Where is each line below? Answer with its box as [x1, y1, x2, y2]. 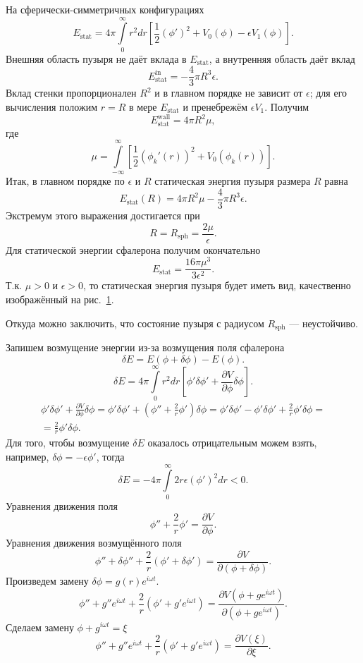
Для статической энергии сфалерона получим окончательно [6, 242, 261, 257]
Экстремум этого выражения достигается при [6, 207, 200, 222]
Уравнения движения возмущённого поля [6, 535, 182, 550]
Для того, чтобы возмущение [6, 435, 130, 450]
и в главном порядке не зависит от [154, 85, 303, 100]
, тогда [96, 449, 125, 464]
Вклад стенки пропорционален [6, 85, 137, 100]
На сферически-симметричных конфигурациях [6, 2, 204, 16]
